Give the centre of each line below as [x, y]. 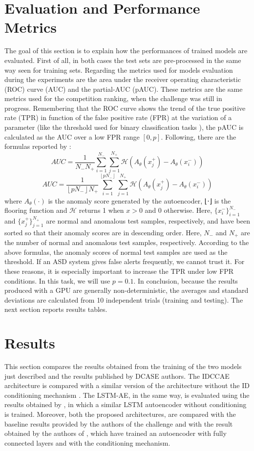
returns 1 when [101, 210]
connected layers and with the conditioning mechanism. [87, 442]
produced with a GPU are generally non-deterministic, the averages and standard [127, 290]
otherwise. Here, [188, 210]
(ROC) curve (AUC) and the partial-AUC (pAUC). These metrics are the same [124, 89]
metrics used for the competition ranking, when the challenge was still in [113, 98]
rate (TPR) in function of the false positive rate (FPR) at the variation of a [118, 117]
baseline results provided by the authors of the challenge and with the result [119, 423]
